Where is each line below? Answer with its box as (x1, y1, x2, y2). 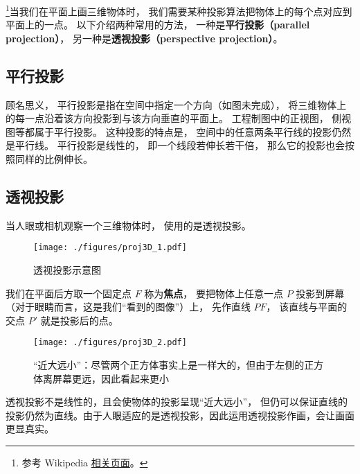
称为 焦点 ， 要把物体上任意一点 (144, 286, 284, 300)
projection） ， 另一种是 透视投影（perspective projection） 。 (6, 30, 283, 45)
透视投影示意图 (33, 263, 101, 277)
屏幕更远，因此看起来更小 (52, 371, 169, 385)
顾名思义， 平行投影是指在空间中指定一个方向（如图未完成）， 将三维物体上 (6, 97, 347, 112)
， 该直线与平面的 (266, 299, 348, 314)
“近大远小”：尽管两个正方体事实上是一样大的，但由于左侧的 (33, 358, 305, 372)
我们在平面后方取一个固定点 (6, 286, 132, 300)
